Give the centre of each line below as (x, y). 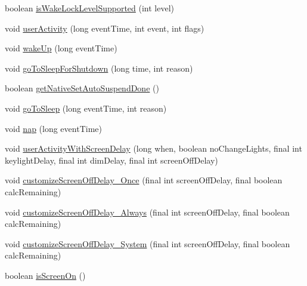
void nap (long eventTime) (53, 128)
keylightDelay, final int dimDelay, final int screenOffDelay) (111, 160)
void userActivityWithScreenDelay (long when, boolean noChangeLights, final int (153, 148)
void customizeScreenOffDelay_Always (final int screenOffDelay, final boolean (147, 212)
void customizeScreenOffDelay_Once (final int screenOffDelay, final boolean (144, 180)
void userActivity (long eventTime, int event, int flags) (105, 28)
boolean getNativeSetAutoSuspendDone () (82, 88)
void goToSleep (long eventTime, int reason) (86, 108)
